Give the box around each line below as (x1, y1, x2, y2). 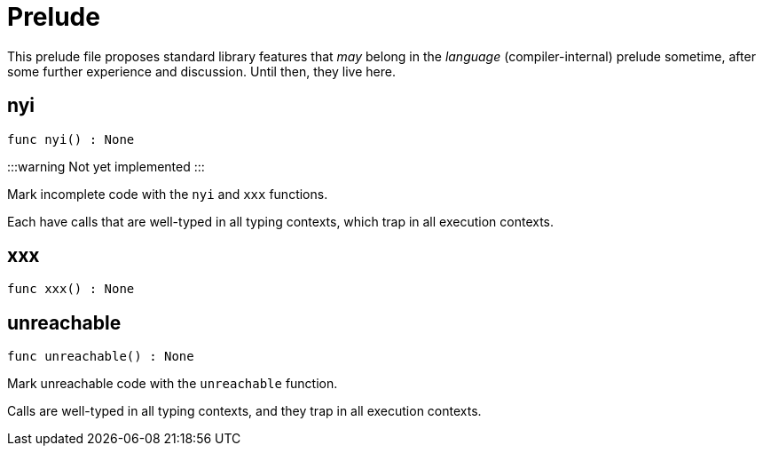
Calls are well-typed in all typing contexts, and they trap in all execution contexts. (7, 403, 482, 419)
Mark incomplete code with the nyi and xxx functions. (7, 186, 328, 202)
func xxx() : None (7, 282, 135, 297)
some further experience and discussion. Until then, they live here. (7, 63, 396, 79)
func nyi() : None (7, 131, 135, 147)
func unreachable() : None (7, 349, 194, 364)
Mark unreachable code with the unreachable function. (7, 376, 338, 392)
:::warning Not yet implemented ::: (7, 158, 205, 174)
